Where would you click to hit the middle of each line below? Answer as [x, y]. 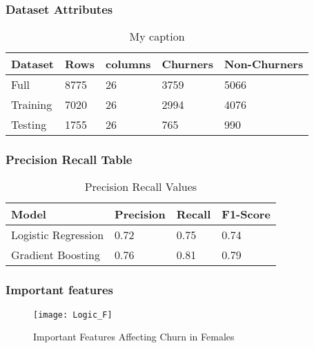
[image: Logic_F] [73, 315]
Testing [29, 125]
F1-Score [246, 214]
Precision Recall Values [141, 187]
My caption [157, 37]
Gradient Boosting [56, 255]
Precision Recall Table [69, 160]
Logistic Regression [58, 235]
